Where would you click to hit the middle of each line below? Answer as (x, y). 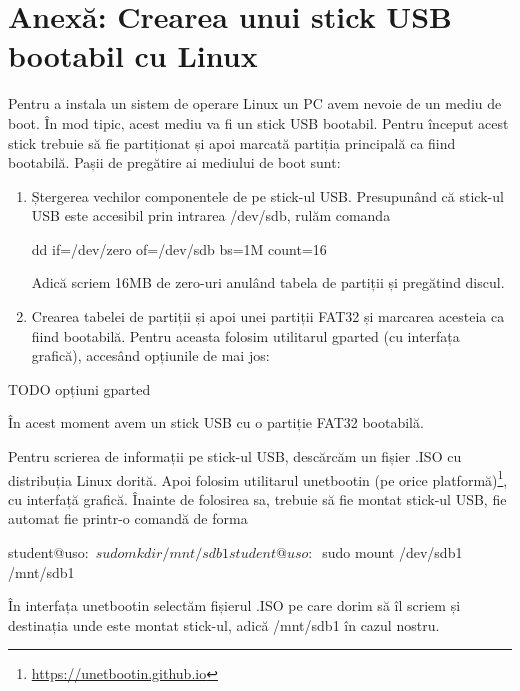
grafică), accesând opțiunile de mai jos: (150, 355)
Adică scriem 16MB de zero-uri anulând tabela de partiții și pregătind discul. (268, 282)
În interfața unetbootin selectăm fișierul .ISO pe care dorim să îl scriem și (234, 605)
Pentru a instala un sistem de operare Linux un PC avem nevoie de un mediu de (255, 103)
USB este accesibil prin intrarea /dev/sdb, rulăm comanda (211, 215)
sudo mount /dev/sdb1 (392, 552)
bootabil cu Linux (133, 55)
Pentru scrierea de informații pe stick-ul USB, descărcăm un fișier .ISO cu (235, 456)
